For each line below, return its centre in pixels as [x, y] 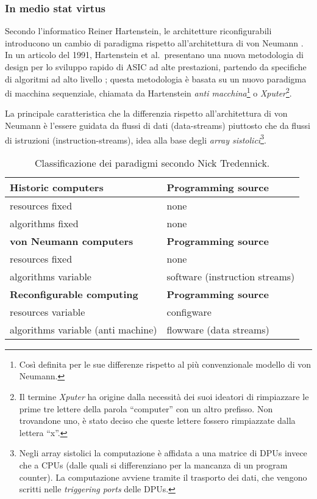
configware [189, 311]
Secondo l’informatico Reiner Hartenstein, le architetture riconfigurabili [138, 31]
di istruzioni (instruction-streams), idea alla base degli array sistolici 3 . [136, 139]
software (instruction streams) [231, 276]
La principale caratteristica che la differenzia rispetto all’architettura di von [146, 113]
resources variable [48, 311]
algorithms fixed [44, 223]
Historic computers [57, 187]
